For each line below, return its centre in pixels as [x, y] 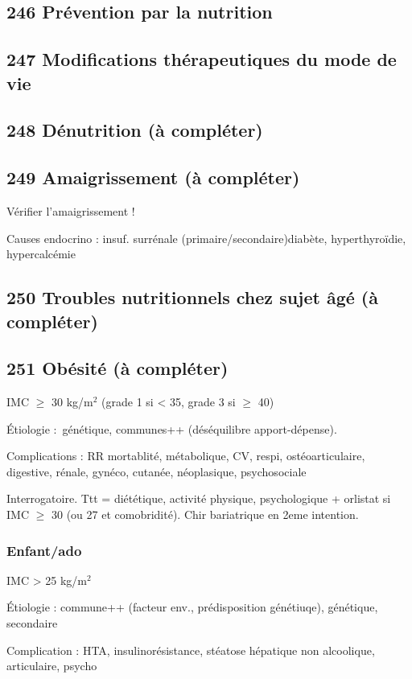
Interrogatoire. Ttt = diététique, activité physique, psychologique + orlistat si [199, 498]
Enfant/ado [44, 550]
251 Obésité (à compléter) [117, 368]
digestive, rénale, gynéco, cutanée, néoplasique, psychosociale [157, 471]
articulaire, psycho [52, 666]
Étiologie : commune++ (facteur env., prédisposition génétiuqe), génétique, [192, 607]
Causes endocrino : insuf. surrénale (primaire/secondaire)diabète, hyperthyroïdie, [206, 238]
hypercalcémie [41, 254]
